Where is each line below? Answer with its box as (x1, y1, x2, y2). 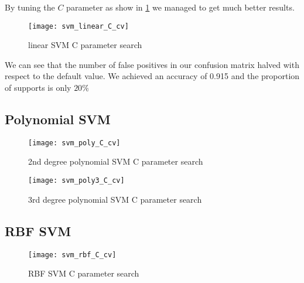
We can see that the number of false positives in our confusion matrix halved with (5, 58, 299, 70)
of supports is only (5, 81, 71, 94)
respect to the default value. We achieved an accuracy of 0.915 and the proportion (5, 70, 300, 82)
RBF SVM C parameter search (28, 267, 139, 279)
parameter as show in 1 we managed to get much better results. (66, 1, 295, 13)
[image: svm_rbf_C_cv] (28, 250, 117, 259)
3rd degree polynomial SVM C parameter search (28, 193, 202, 205)
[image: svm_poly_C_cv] (28, 138, 121, 147)
